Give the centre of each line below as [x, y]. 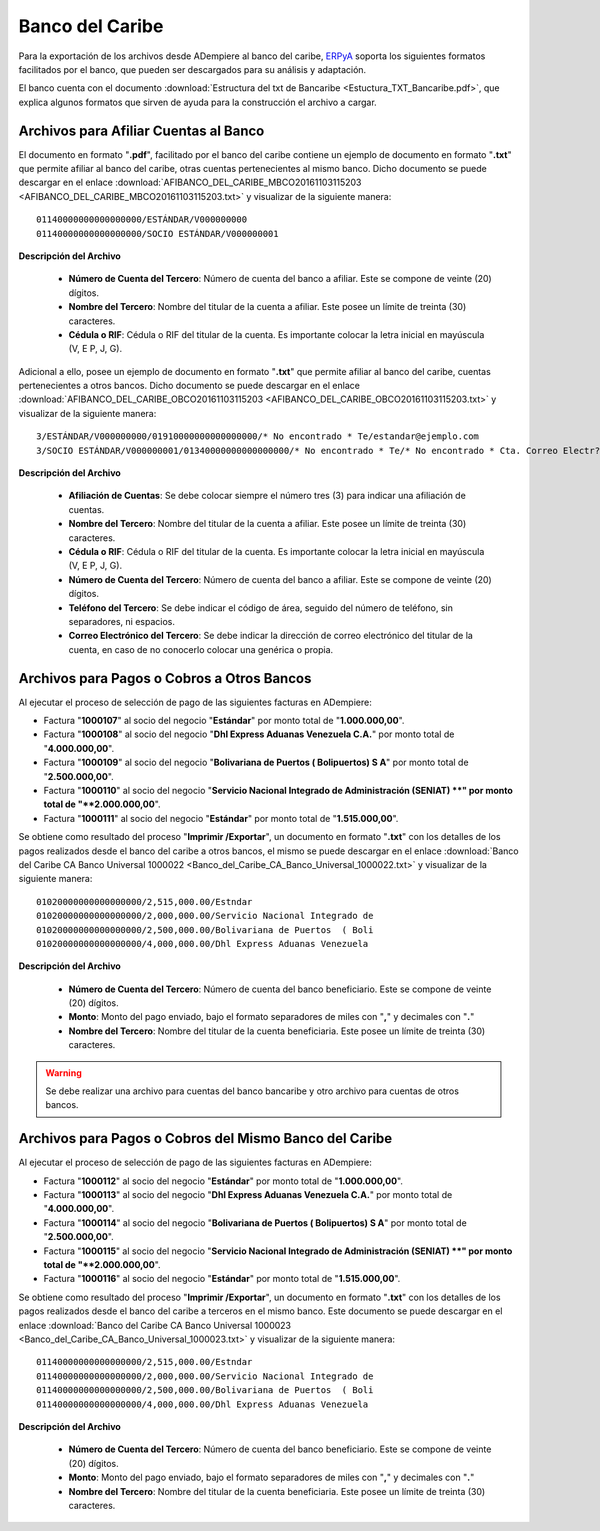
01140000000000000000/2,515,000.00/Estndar [144, 1362]
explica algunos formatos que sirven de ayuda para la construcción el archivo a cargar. [197, 102]
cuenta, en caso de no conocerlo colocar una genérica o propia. [201, 649]
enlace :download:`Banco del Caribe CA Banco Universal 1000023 [155, 1325]
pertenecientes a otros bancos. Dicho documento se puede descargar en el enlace [189, 386]
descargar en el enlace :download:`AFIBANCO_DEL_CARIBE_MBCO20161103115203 [190, 182]
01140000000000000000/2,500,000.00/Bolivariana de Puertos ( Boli [205, 1390]
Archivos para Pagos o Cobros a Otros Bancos [165, 678]
